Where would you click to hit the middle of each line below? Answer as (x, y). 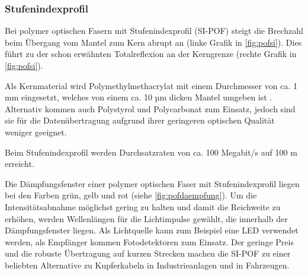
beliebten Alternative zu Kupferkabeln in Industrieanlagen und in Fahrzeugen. (147, 265)
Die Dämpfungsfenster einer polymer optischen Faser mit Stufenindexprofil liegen (152, 183)
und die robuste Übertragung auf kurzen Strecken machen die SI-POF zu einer (148, 253)
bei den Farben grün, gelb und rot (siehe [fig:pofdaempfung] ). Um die (131, 195)
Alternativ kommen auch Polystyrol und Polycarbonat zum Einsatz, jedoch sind (150, 108)
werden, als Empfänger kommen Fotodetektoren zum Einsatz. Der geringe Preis (149, 241)
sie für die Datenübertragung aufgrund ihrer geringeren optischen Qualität (140, 120)
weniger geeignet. (36, 132)
